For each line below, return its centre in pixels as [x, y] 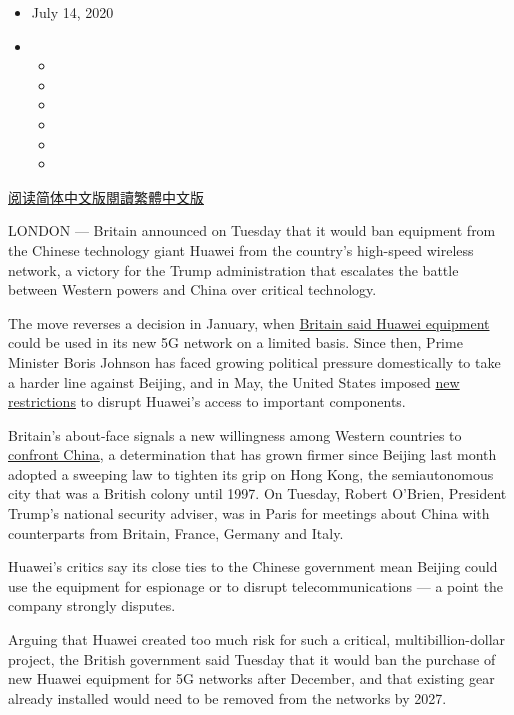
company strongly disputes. [92, 605]
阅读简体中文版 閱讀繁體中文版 [106, 196]
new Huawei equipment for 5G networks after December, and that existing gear [251, 678]
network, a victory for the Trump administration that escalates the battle [233, 269]
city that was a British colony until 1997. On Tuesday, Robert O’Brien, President [257, 493]
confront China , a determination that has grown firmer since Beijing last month [252, 454]
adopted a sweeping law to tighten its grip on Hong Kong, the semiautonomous [251, 473]
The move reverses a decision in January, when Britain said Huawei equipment [249, 322]
